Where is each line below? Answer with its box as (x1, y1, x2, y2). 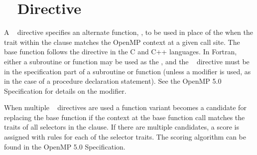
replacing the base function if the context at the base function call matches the (4, 112, 245, 122)
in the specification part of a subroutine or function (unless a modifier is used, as (4, 66, 251, 76)
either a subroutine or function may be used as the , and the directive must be (4, 56, 250, 66)
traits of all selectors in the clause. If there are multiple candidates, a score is (4, 122, 240, 132)
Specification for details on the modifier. (4, 85, 127, 96)
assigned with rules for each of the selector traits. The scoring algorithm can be (4, 132, 246, 142)
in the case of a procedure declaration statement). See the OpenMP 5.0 (4, 76, 222, 86)
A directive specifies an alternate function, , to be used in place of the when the (4, 27, 254, 37)
